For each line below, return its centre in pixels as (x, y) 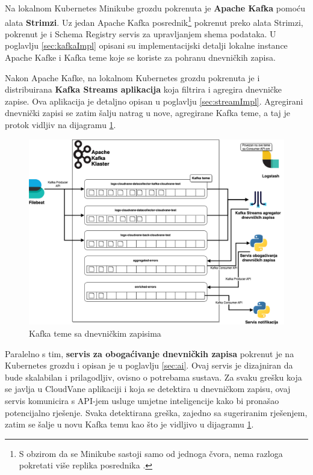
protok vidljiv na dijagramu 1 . (60, 124)
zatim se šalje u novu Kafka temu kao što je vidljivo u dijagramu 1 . (129, 424)
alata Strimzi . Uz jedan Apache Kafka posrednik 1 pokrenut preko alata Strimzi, (154, 21)
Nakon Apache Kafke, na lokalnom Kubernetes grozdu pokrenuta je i (132, 77)
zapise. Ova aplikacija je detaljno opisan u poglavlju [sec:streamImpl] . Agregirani (154, 101)
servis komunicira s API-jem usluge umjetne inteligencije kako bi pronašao (142, 401)
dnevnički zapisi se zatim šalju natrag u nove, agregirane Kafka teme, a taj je (147, 113)
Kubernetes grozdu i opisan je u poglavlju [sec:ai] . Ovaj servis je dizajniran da (149, 365)
